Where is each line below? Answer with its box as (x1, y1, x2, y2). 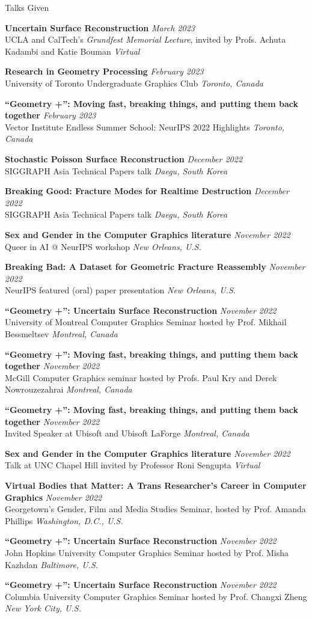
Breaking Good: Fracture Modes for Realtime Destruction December (5, 185, 289, 197)
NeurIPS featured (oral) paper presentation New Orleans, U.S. (5, 284, 236, 296)
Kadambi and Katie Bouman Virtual (5, 44, 140, 57)
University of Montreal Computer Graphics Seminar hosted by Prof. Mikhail (5, 316, 287, 328)
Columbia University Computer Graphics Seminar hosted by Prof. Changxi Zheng (5, 590, 307, 602)
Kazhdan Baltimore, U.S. (5, 558, 99, 571)
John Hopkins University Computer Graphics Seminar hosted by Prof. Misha (5, 546, 289, 558)
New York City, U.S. (5, 602, 81, 614)
